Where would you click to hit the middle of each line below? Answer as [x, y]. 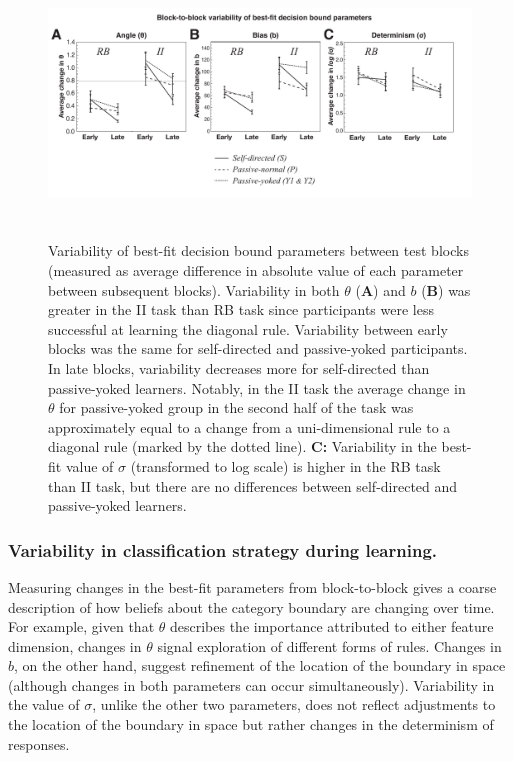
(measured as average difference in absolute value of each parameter [256, 269]
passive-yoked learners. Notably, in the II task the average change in [257, 387]
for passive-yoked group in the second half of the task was [236, 407]
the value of [44, 704]
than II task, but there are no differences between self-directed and [253, 485]
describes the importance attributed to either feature [331, 626]
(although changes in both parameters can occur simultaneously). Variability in [251, 684]
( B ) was [446, 289]
